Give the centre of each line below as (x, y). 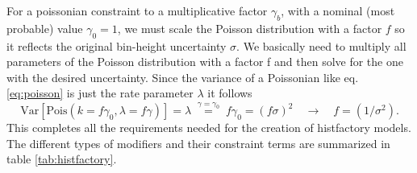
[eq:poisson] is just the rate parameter (100, 93)
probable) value (45, 28)
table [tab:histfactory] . (62, 159)
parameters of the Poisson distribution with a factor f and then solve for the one (205, 62)
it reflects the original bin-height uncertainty (117, 45)
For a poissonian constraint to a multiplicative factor (137, 10)
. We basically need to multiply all (321, 45)
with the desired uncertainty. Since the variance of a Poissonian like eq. (183, 77)
